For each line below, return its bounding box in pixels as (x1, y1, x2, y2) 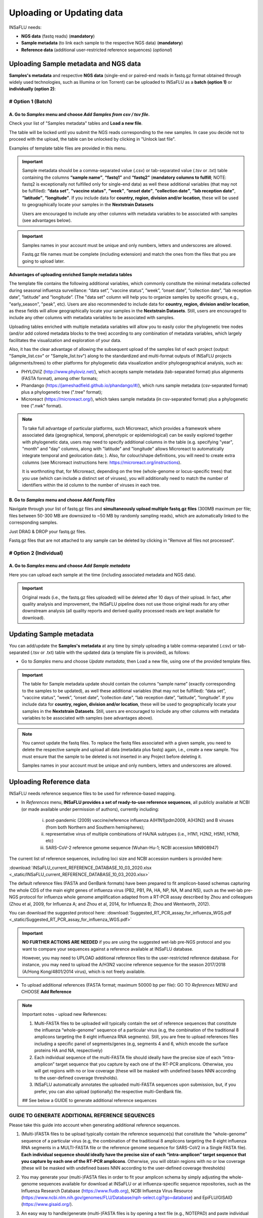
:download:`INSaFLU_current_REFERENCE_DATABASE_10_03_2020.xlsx (9, 865, 152, 871)
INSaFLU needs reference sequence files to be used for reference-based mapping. (9, 791, 176, 797)
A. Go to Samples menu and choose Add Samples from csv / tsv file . (9, 111, 150, 117)
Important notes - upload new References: (22, 1011, 107, 1017)
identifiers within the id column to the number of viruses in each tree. (22, 482, 161, 488)
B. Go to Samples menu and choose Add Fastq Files (9, 497, 115, 503)
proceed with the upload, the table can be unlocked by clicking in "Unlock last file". (9, 136, 176, 142)
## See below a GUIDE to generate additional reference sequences (22, 1097, 157, 1103)
